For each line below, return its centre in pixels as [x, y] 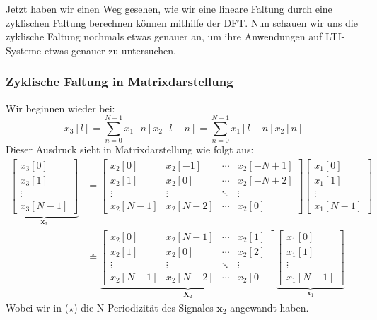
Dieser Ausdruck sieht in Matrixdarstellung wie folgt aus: [130, 149]
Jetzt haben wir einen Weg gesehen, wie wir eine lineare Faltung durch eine [169, 8]
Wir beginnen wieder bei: [60, 108]
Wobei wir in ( [37, 307]
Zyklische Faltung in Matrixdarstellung [120, 82]
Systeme [24, 50]
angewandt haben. [269, 307]
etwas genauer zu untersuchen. [110, 50]
